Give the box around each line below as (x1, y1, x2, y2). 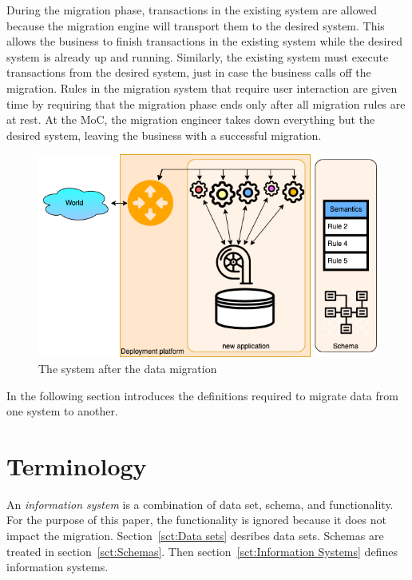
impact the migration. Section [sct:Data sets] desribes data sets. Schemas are (6, 527, 384, 543)
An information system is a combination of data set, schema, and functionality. (6, 495, 394, 512)
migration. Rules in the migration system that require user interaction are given (6, 79, 398, 96)
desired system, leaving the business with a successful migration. (6, 126, 322, 143)
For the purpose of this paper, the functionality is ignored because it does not (6, 511, 386, 528)
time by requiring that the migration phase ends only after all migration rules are (6, 95, 406, 112)
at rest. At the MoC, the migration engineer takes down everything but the (6, 111, 375, 128)
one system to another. (6, 403, 118, 419)
